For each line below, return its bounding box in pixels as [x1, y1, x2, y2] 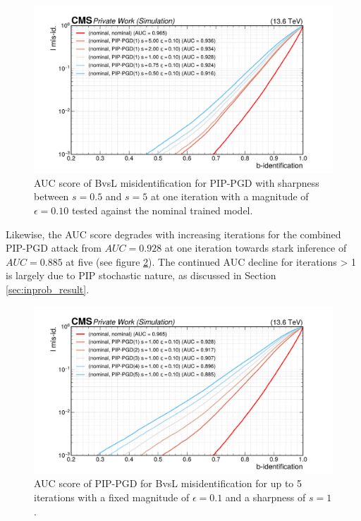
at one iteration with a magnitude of [150, 189, 309, 204]
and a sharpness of [225, 490, 306, 505]
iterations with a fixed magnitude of [34, 490, 190, 505]
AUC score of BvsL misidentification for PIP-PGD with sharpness [34, 175, 319, 190]
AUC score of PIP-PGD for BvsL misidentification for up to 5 [34, 476, 302, 491]
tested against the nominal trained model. [71, 203, 253, 218]
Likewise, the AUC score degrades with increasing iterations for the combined [6, 226, 341, 241]
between [34, 189, 69, 204]
